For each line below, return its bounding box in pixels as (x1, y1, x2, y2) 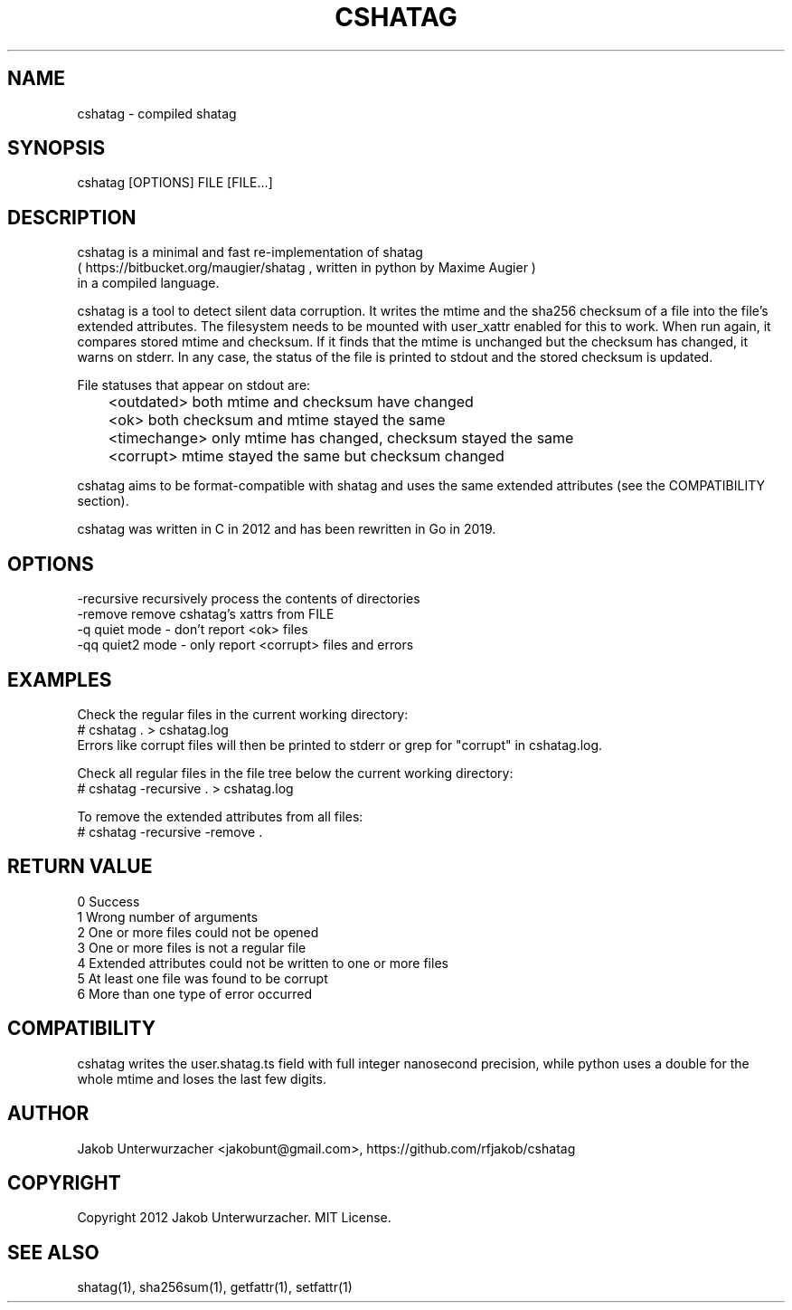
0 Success (77, 893, 140, 909)
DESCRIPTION (7, 205, 137, 229)
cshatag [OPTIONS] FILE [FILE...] (77, 175, 273, 191)
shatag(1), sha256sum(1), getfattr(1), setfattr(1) (77, 1279, 353, 1296)
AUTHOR (7, 1102, 90, 1125)
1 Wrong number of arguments (77, 908, 259, 925)
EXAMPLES (7, 668, 112, 691)
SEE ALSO (7, 1240, 99, 1264)
